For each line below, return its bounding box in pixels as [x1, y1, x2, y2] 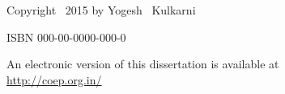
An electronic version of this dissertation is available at [6, 55, 279, 72]
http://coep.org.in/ [6, 71, 102, 88]
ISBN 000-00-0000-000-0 [6, 28, 126, 45]
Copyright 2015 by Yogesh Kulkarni [6, 2, 196, 18]
